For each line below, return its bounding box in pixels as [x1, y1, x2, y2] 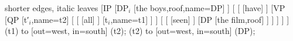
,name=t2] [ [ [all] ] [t [31, 13, 108, 25]
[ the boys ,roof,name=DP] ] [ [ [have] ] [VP [134, 2, 285, 13]
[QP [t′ [5, 13, 29, 25]
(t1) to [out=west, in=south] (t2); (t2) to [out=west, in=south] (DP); [5, 25, 255, 37]
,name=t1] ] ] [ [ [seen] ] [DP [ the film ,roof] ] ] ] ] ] [110, 13, 289, 25]
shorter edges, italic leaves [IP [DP [5, 2, 129, 13]
